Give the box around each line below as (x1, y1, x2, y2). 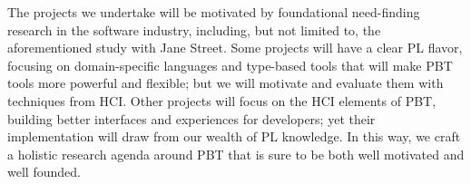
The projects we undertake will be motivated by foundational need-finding (7, 3, 420, 21)
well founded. (7, 162, 81, 181)
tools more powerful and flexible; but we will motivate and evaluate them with (7, 73, 444, 92)
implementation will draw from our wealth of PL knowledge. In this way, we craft (7, 127, 461, 146)
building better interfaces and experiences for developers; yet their (7, 109, 376, 128)
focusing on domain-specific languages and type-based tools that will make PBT (7, 55, 453, 74)
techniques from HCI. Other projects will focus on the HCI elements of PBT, (7, 91, 437, 110)
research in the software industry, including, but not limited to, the (7, 20, 381, 39)
